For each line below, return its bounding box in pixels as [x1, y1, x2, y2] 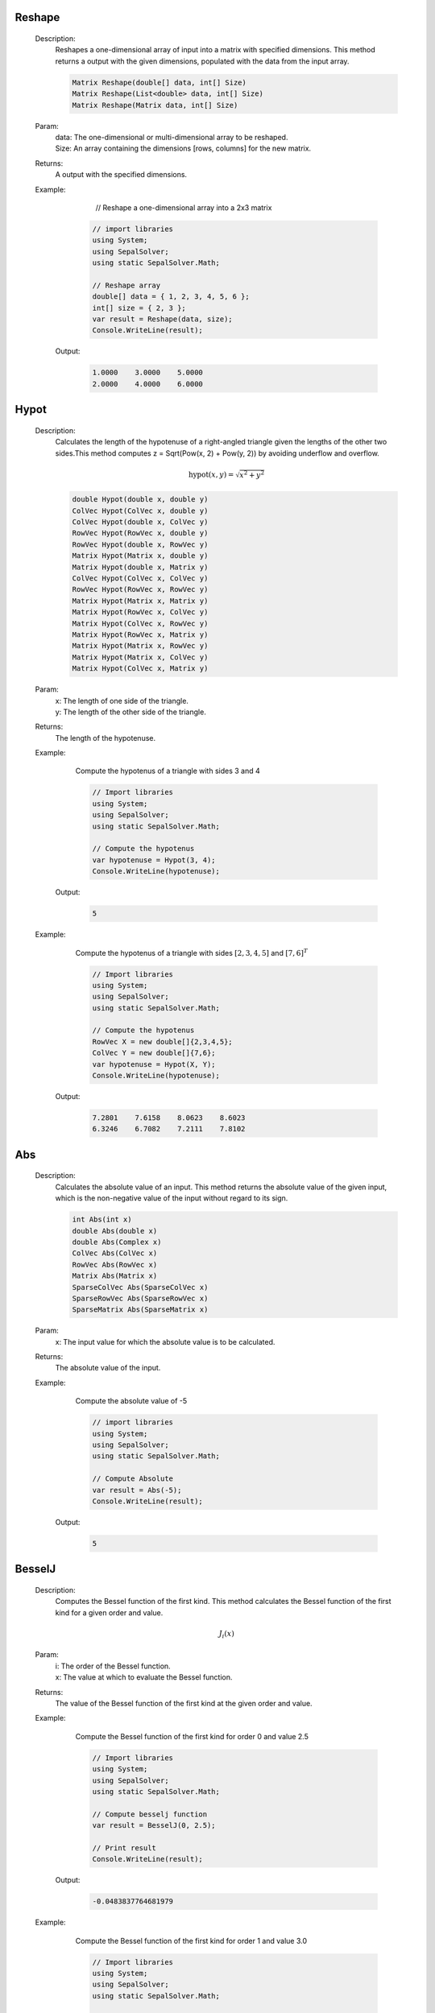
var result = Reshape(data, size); [92, 315, 233, 324]
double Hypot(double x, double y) [72, 495, 209, 504]
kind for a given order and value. [55, 1607, 164, 1618]
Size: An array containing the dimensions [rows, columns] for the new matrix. [55, 143, 312, 153]
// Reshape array [92, 280, 161, 290]
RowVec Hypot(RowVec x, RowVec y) [72, 585, 209, 594]
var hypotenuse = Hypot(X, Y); [92, 1060, 217, 1069]
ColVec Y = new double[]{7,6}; [92, 1048, 217, 1058]
